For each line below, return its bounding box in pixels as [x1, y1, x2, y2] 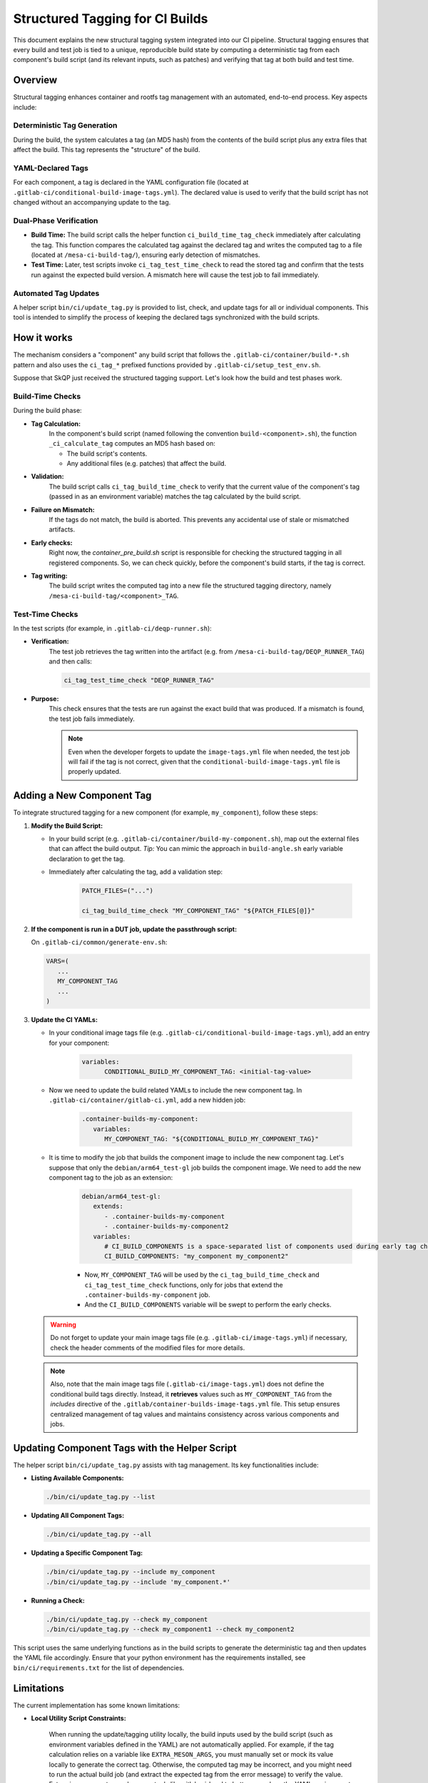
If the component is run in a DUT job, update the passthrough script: [31, 925, 238, 934]
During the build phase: [13, 407, 82, 415]
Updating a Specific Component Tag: [31, 1548, 143, 1558]
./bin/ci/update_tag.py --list [46, 1493, 156, 1501]
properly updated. [68, 767, 121, 776]
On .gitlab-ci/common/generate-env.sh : [31, 938, 168, 946]
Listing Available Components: [31, 1473, 124, 1483]
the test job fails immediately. [49, 714, 135, 723]
